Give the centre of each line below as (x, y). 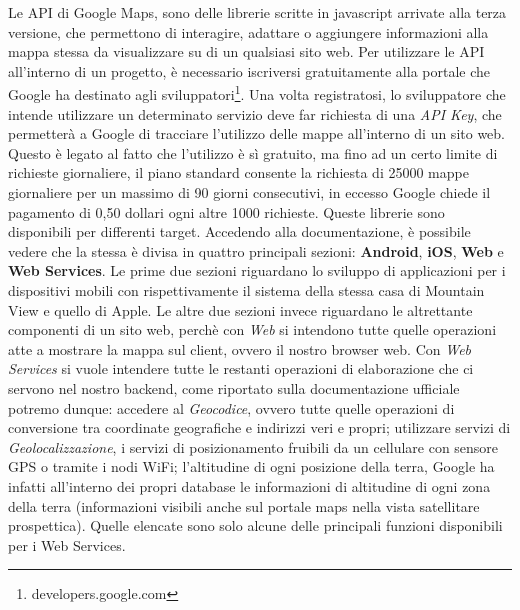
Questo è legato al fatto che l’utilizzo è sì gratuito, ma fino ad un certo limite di (253, 152)
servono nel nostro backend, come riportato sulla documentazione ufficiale (234, 387)
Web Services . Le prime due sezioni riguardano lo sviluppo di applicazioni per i (257, 270)
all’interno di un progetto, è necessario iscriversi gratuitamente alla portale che (249, 70)
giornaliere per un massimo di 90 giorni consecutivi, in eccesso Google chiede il (249, 192)
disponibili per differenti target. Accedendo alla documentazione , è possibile (239, 231)
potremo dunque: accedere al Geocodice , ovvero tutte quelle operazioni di (231, 407)
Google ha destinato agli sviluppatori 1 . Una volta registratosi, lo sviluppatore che (257, 93)
